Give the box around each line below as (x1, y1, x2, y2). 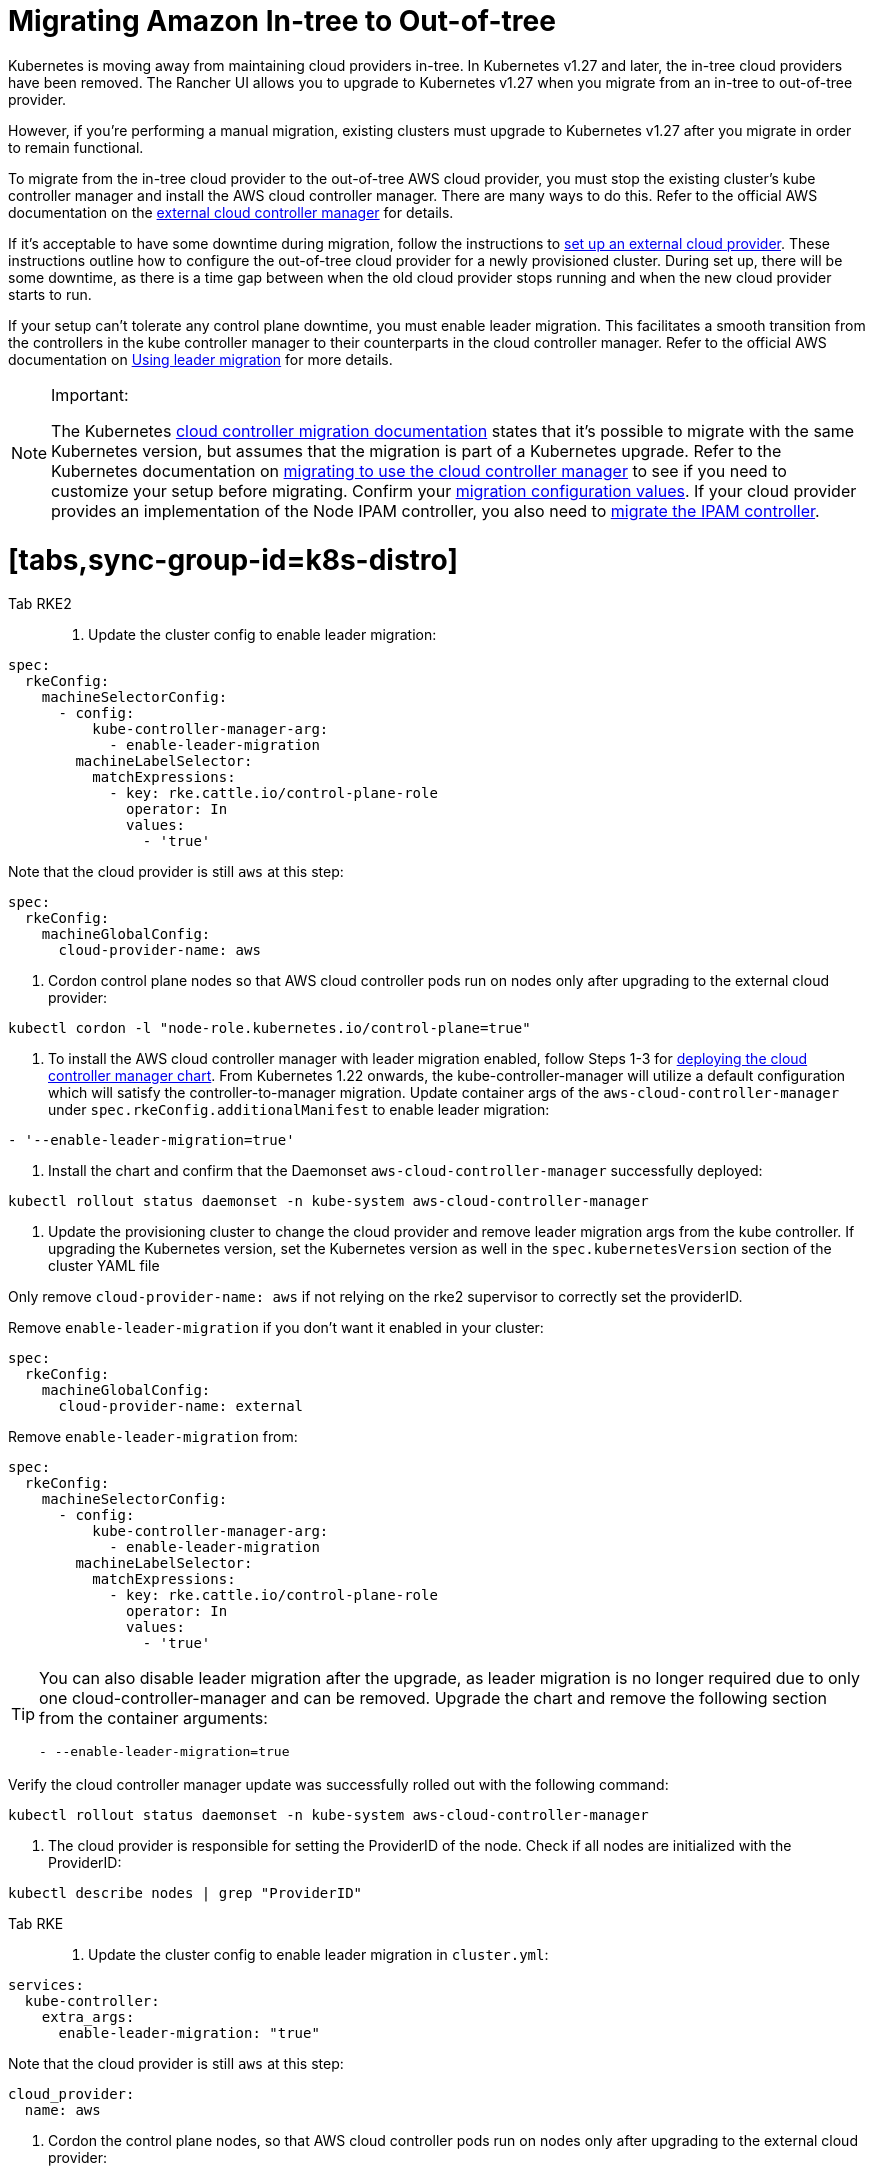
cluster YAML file (48, 1257, 160, 1275)
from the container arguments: (39, 1708, 268, 1729)
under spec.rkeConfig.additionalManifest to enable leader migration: (48, 1101, 550, 1119)
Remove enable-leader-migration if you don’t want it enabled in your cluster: (8, 1319, 544, 1337)
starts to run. (8, 285, 92, 303)
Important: (51, 384, 129, 405)
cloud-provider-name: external (58, 1398, 304, 1415)
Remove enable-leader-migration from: (8, 1428, 298, 1446)
